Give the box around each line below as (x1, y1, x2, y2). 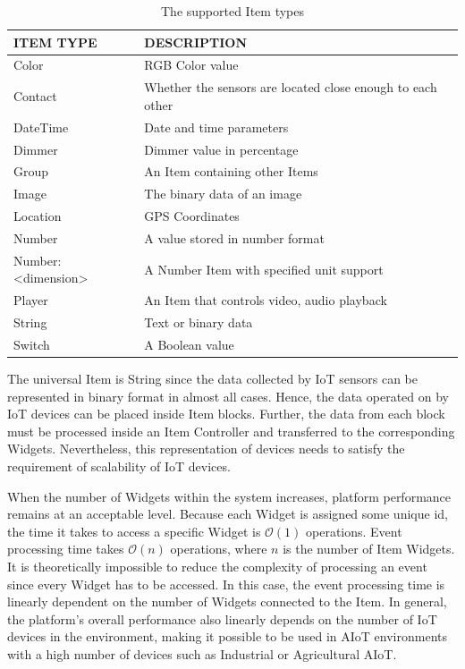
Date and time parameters (144, 117, 289, 136)
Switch (13, 334, 50, 353)
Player (13, 291, 48, 309)
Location (13, 207, 62, 225)
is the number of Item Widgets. (283, 539, 455, 558)
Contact (13, 87, 57, 106)
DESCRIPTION (144, 32, 247, 51)
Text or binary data (144, 313, 253, 332)
